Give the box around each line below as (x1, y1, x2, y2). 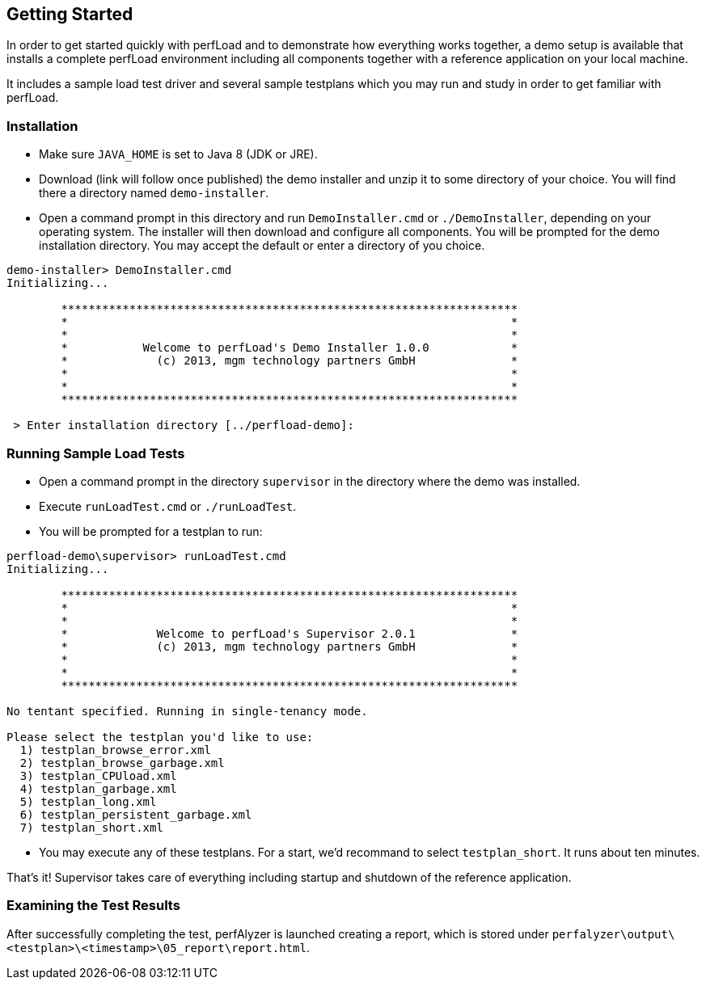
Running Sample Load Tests (6, 445, 185, 461)
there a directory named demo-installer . (39, 186, 269, 200)
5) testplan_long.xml (19, 794, 157, 808)
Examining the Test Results (6, 897, 180, 914)
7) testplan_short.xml (19, 820, 163, 834)
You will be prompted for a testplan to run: (39, 524, 263, 538)
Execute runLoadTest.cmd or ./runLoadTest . (39, 499, 297, 513)
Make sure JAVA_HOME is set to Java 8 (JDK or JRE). (39, 147, 318, 162)
